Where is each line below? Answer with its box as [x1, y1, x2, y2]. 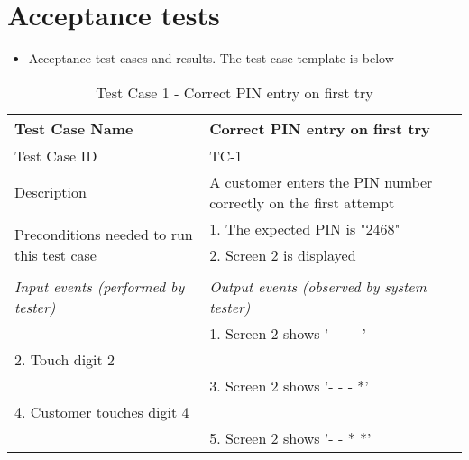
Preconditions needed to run [14, 223, 193, 244]
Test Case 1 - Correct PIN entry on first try [96, 81, 373, 103]
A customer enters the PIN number [209, 170, 433, 192]
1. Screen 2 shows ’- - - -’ [209, 322, 367, 344]
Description [14, 181, 87, 203]
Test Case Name [14, 117, 133, 139]
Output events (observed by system [209, 275, 427, 297]
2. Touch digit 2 [14, 348, 115, 370]
